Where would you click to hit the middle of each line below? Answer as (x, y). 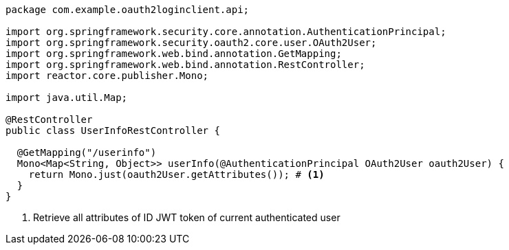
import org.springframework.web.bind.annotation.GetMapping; (174, 54)
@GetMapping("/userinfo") (87, 152)
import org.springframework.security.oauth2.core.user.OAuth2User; (191, 43)
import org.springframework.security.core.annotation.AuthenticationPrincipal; (226, 32)
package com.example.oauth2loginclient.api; (128, 10)
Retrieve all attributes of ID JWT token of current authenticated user (187, 217)
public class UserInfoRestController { (113, 130)
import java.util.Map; (67, 98)
